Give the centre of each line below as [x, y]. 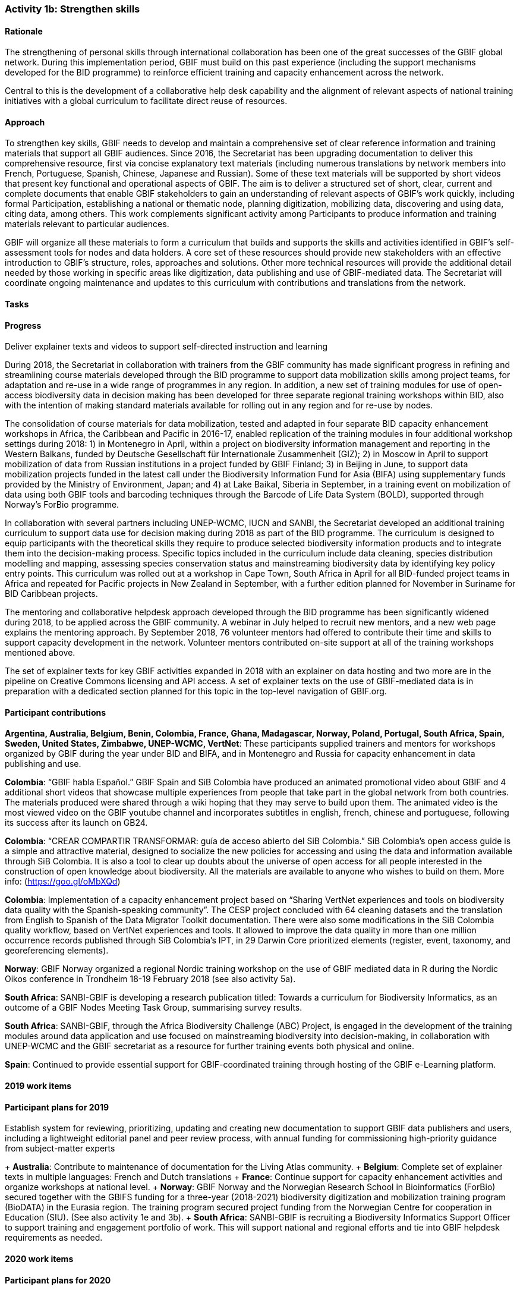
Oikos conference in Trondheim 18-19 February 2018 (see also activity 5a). [150, 979]
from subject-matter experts [60, 1149]
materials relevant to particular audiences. [87, 224]
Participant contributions [56, 712]
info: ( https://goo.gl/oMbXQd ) [63, 882]
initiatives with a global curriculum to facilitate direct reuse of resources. [146, 101]
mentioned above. [40, 653]
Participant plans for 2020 [58, 1280]
